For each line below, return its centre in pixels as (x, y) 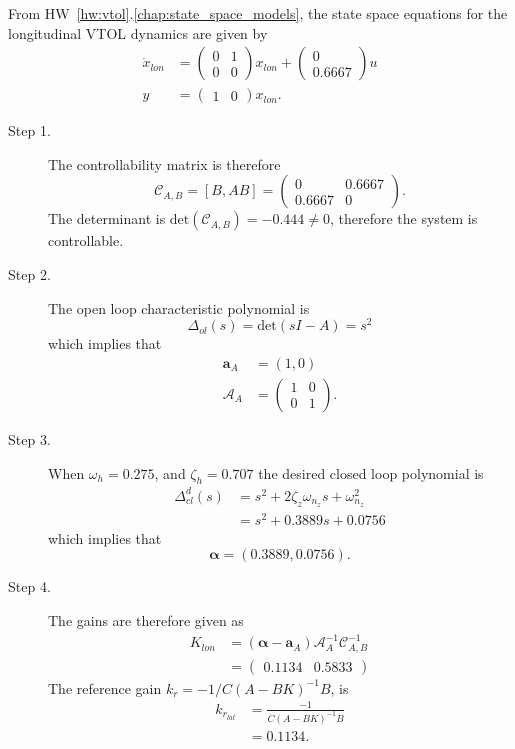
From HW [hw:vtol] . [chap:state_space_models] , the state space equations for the (258, 13)
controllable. (86, 240)
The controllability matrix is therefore (164, 163)
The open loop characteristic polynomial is (179, 307)
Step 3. (29, 438)
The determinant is (107, 218)
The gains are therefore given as (146, 620)
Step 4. (29, 586)
